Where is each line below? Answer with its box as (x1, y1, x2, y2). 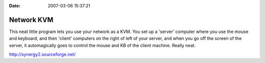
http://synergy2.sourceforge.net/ (9, 52, 76, 58)
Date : (9, 3, 21, 8)
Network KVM (9, 15, 53, 24)
